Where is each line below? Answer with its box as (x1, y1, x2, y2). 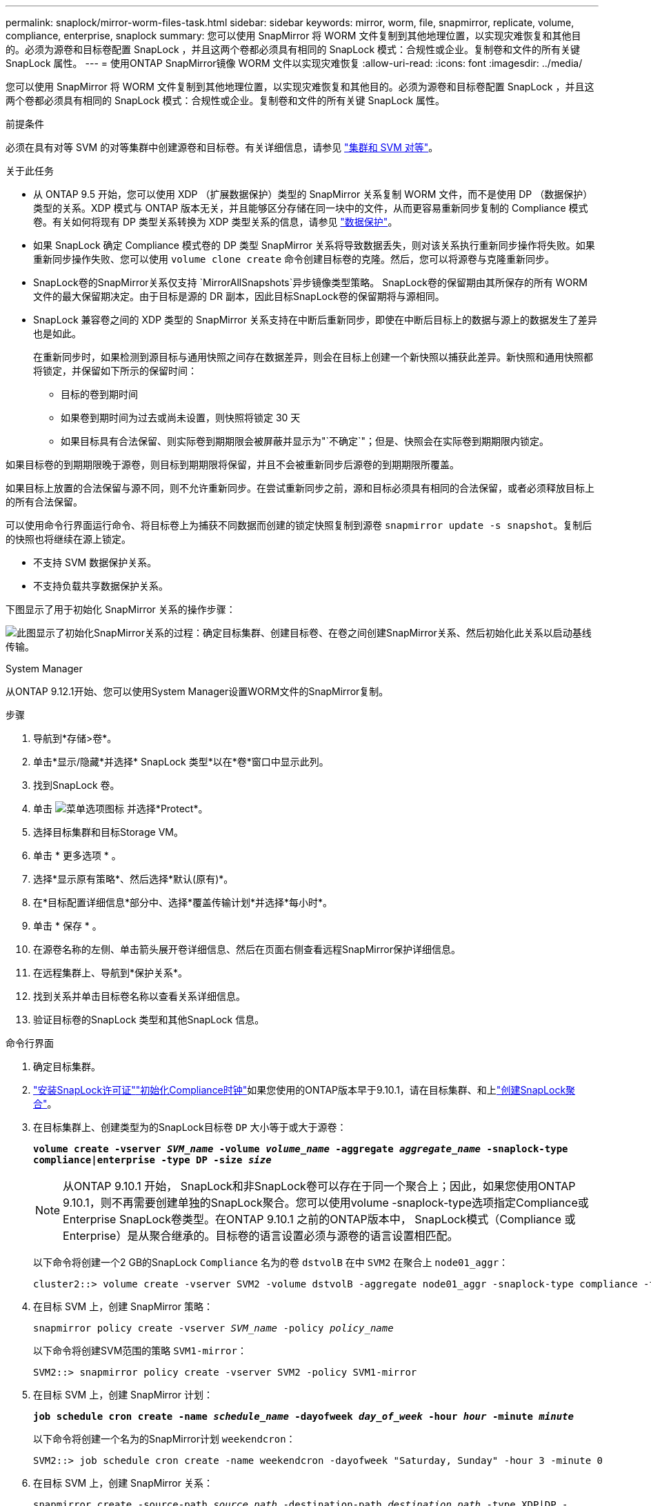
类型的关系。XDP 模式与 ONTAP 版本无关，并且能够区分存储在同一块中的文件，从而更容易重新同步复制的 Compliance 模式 (33, 202, 588, 214)
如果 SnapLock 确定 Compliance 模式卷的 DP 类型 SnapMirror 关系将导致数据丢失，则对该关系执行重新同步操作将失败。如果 (33, 239, 595, 251)
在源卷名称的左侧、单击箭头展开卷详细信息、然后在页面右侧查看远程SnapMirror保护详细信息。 (33, 943, 461, 955)
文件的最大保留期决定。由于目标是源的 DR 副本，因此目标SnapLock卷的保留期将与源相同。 (33, 290, 445, 302)
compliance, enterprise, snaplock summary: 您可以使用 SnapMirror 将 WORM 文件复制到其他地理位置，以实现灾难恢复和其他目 (6, 30, 581, 41)
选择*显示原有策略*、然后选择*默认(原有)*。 (33, 873, 234, 885)
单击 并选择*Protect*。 (33, 803, 208, 814)
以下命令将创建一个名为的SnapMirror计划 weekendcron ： (33, 1433, 296, 1445)
